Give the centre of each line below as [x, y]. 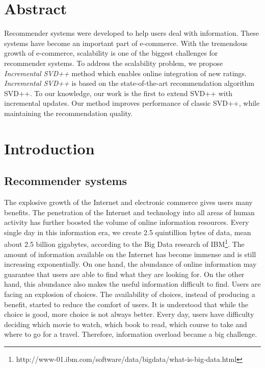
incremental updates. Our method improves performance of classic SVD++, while [132, 103]
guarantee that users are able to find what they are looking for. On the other [124, 274]
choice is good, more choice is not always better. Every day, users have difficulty [129, 314]
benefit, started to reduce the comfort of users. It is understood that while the [126, 304]
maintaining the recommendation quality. [69, 113]
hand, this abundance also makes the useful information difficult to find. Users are [132, 284]
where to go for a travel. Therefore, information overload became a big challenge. [131, 334]
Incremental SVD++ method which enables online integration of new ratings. [125, 73]
